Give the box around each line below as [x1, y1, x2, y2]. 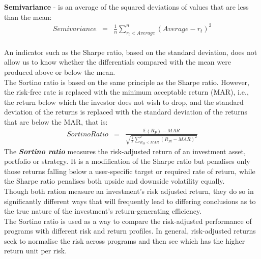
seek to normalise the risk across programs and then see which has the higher [4, 235, 245, 246]
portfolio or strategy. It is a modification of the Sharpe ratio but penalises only [4, 156, 250, 166]
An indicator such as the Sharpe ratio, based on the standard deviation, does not [4, 46, 257, 57]
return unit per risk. [4, 245, 67, 256]
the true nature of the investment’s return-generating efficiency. [4, 206, 202, 216]
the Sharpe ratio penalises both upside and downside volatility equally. [4, 176, 225, 186]
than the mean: [4, 11, 52, 22]
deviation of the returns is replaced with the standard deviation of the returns [4, 106, 248, 117]
